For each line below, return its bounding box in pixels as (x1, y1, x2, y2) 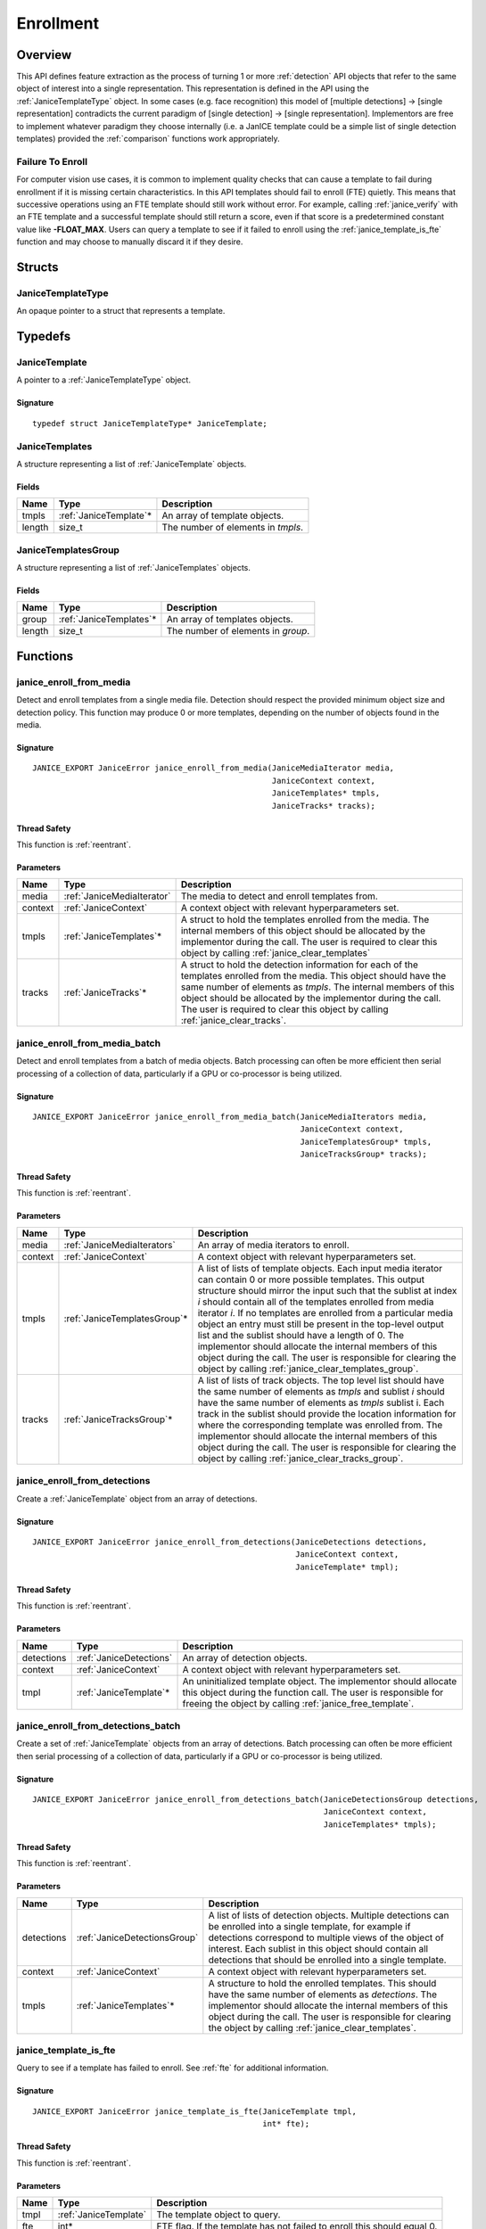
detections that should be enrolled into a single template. (208, 1953, 447, 1966)
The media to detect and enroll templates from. (180, 890, 378, 902)
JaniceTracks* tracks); (271, 801, 376, 810)
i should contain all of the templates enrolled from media (197, 1295, 434, 1308)
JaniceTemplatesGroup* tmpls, (300, 1137, 432, 1147)
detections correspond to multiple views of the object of (208, 1931, 445, 1944)
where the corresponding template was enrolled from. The (197, 1419, 443, 1431)
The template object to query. (156, 2208, 281, 2220)
